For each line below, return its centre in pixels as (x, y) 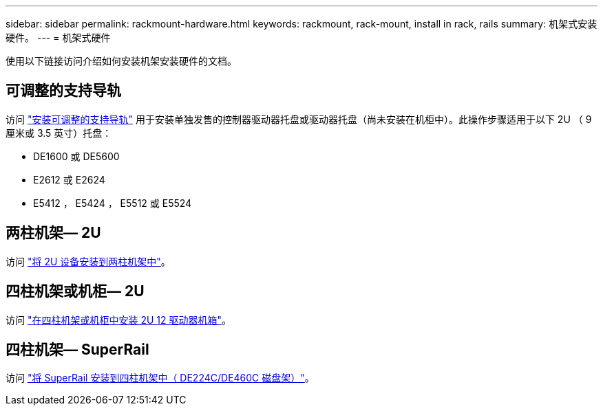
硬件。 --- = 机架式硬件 (58, 37)
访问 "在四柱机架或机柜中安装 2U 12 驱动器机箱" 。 (118, 320)
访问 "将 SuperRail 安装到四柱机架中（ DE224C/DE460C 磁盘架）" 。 (160, 378)
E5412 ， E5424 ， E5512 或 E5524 (113, 203)
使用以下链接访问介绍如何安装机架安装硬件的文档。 (121, 61)
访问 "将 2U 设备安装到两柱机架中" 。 (88, 261)
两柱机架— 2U (53, 233)
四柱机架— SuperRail (77, 349)
